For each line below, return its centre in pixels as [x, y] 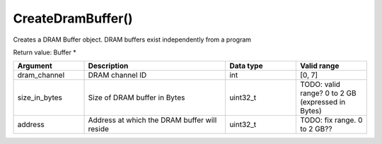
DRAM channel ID [117, 76]
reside [99, 129]
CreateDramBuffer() [73, 18]
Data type [246, 66]
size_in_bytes [40, 97]
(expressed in [323, 102]
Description [108, 66]
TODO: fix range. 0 [331, 120]
